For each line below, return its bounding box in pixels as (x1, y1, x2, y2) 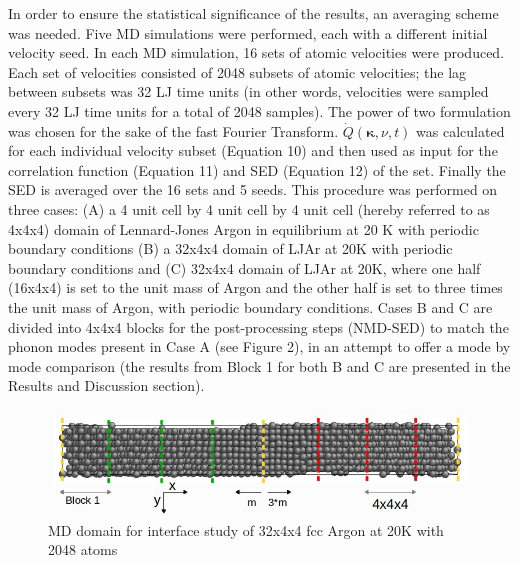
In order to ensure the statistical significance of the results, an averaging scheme (8, 3, 499, 23)
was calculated (416, 120, 505, 141)
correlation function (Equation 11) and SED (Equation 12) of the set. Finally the (8, 159, 506, 180)
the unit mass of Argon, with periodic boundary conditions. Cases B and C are (8, 296, 493, 317)
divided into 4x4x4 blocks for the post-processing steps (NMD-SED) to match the (8, 316, 509, 337)
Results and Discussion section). (8, 375, 205, 396)
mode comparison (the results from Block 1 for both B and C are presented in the (8, 355, 511, 376)
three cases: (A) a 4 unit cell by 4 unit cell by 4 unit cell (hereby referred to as (8, 198, 490, 219)
